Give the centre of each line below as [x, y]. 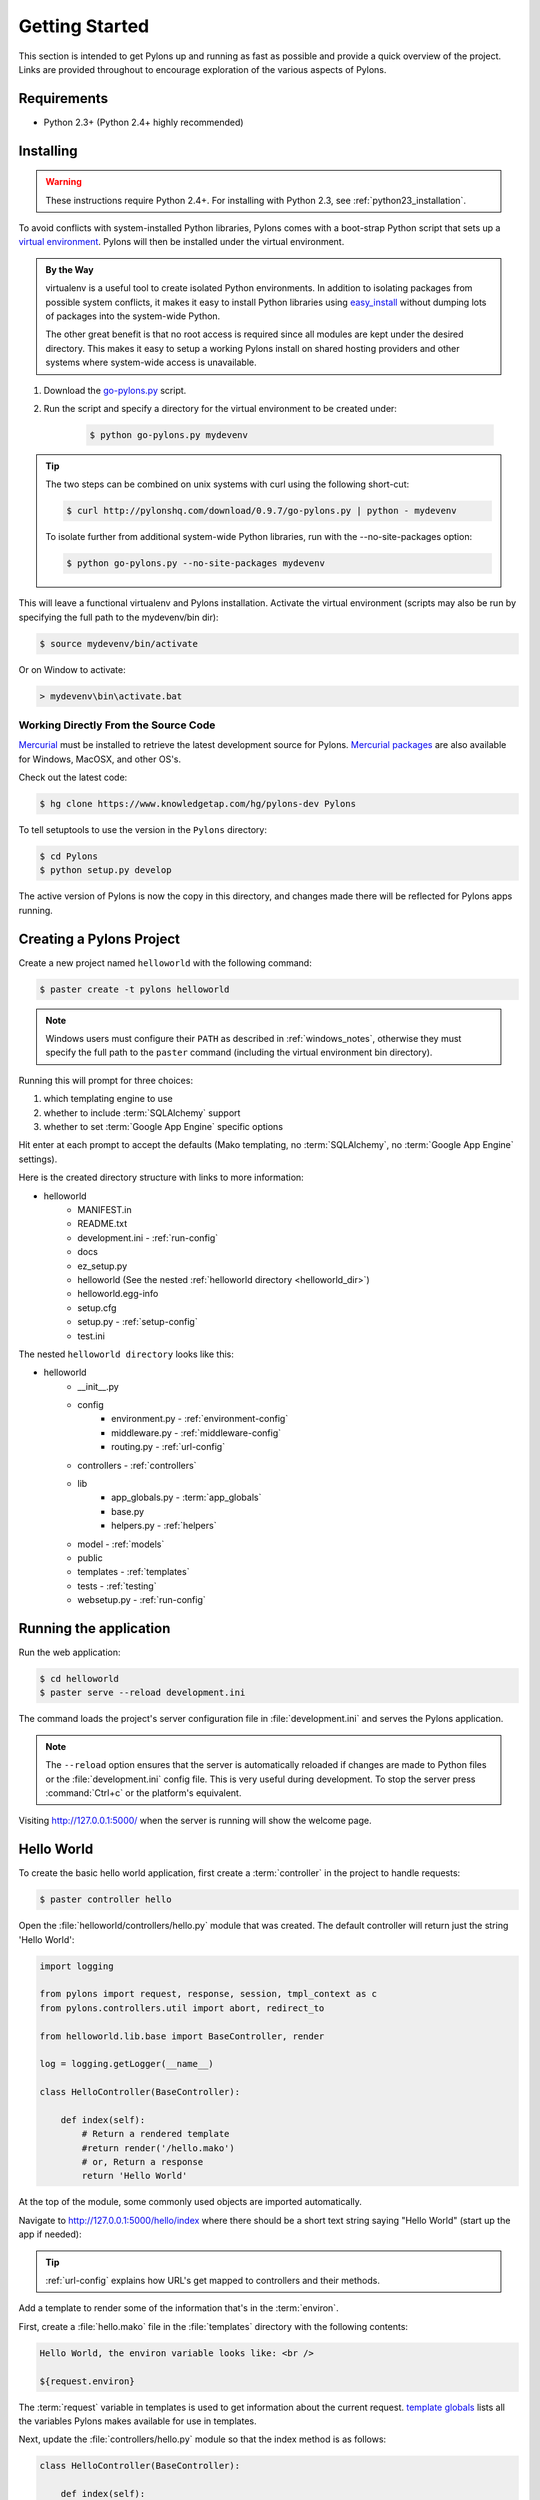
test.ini [91, 1336]
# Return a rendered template [155, 2134]
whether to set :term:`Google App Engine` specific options [163, 1127]
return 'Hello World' [134, 2176]
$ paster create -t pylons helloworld [134, 989]
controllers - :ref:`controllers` [137, 1465]
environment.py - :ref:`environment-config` [200, 1419]
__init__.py [98, 1386]
